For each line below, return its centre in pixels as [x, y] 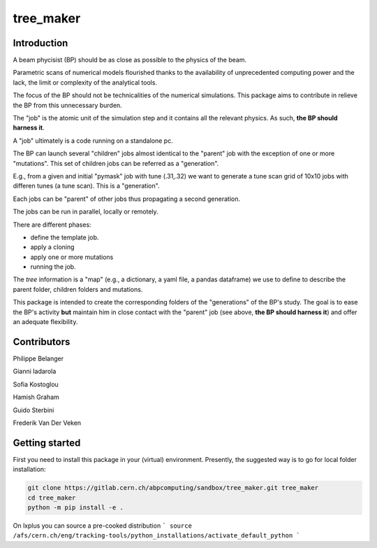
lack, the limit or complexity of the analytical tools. [85, 82]
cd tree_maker [52, 498]
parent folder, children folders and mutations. [78, 289]
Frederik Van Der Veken [47, 423]
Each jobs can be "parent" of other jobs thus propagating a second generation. [127, 199]
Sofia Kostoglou [36, 384]
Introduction [40, 43]
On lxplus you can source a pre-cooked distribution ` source [102, 526]
